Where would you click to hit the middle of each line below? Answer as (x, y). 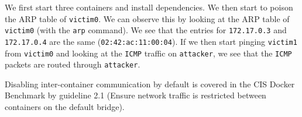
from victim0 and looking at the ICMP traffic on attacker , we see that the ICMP (148, 53)
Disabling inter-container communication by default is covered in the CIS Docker (150, 84)
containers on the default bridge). (65, 107)
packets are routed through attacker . (73, 64)
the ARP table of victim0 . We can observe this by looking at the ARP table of (147, 18)
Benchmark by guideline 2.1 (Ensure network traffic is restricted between (135, 95)
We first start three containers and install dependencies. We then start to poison (149, 7)
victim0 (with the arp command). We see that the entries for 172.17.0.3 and (146, 30)
